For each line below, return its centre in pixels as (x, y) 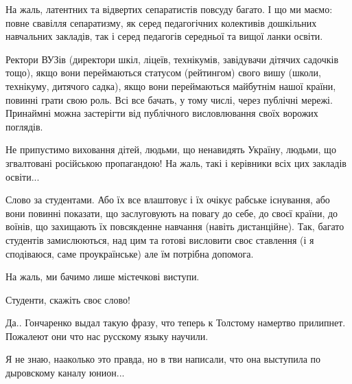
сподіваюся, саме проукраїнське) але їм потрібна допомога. (130, 253)
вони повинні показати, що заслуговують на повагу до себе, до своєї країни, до (172, 213)
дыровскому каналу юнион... (65, 373)
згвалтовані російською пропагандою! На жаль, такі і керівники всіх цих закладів (176, 162)
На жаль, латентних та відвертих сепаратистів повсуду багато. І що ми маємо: (169, 9)
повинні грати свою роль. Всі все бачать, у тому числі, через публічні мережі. (169, 99)
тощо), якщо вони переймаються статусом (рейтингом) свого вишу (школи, (163, 72)
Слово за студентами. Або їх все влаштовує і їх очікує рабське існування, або (168, 200)
